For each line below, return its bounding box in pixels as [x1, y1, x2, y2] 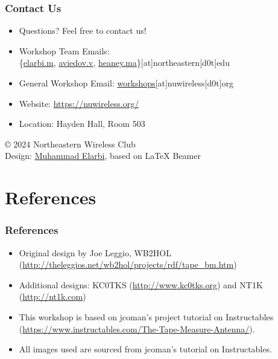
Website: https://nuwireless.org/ [19, 97, 139, 109]
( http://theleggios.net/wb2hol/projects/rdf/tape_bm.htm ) [19, 258, 237, 271]
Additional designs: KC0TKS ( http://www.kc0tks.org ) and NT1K [19, 278, 263, 291]
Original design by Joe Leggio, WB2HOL [19, 246, 171, 259]
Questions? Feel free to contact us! [19, 24, 147, 37]
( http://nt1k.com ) [19, 290, 86, 303]
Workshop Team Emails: [19, 44, 110, 57]
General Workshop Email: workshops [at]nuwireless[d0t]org [19, 77, 234, 89]
